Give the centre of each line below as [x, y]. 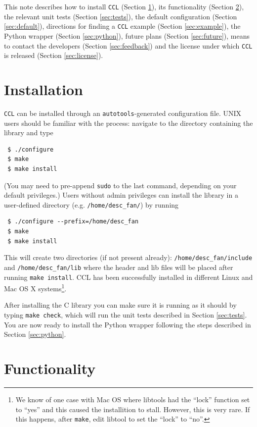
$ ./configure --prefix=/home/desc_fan [73, 222]
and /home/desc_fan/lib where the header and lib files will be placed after [119, 267]
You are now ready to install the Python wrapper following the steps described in [128, 324]
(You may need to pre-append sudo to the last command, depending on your [120, 185]
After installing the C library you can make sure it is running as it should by [120, 305]
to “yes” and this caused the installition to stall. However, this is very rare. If [133, 409]
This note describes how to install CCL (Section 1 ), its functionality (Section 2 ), [124, 6]
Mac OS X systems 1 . [35, 288]
